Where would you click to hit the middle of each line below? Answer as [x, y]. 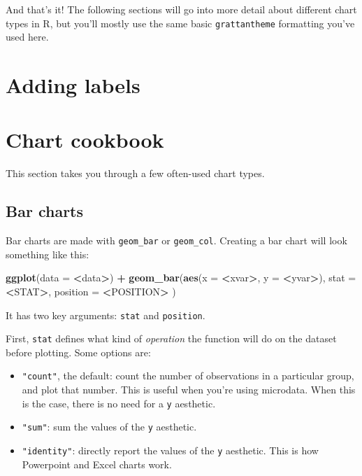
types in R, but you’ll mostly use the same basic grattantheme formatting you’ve [180, 23]
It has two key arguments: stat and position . [106, 315]
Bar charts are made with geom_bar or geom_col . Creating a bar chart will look [176, 240]
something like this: [48, 254]
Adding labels [73, 85]
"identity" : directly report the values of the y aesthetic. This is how [170, 450]
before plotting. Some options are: [78, 352]
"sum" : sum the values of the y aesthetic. [109, 427]
